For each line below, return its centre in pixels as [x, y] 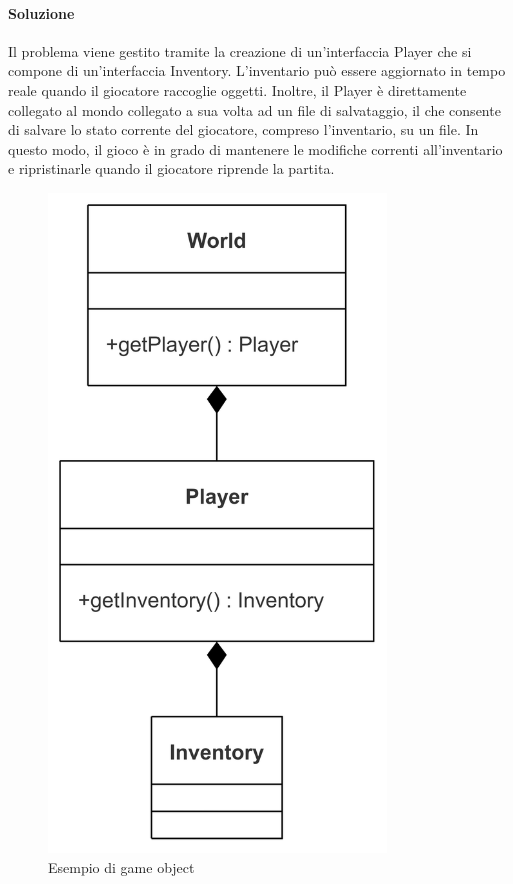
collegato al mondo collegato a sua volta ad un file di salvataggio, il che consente [254, 109]
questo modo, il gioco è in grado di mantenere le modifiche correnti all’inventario [255, 148]
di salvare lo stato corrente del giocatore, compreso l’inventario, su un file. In [243, 129]
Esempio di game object [121, 866]
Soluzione [41, 12]
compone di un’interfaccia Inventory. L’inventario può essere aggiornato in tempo [257, 70]
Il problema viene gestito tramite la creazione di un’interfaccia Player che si [240, 50]
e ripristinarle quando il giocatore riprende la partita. [171, 168]
